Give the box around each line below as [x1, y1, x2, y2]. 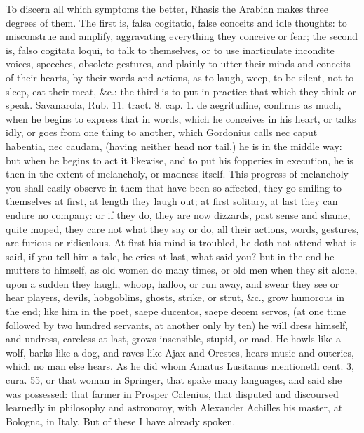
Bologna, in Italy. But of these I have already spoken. [6, 413, 236, 428]
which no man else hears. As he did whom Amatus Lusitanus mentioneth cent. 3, [6, 359, 354, 373]
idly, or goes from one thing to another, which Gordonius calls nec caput [6, 125, 318, 140]
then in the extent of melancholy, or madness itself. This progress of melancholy [6, 166, 349, 181]
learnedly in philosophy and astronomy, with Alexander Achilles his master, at [6, 400, 343, 415]
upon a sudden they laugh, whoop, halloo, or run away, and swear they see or [6, 276, 339, 291]
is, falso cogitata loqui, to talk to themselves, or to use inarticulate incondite [6, 42, 335, 57]
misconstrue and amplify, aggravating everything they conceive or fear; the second [6, 29, 358, 44]
